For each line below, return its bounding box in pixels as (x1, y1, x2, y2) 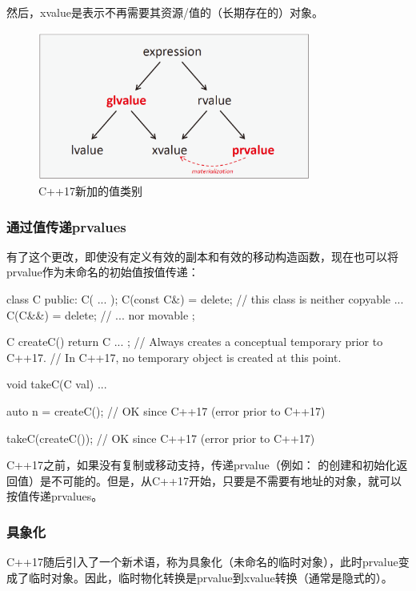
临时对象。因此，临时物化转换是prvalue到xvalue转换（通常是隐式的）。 (28, 569, 393, 585)
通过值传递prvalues (6, 216, 126, 236)
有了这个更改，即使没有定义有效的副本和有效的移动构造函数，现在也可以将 (6, 247, 398, 264)
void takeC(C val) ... (6, 376, 107, 392)
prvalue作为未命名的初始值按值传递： (6, 263, 199, 280)
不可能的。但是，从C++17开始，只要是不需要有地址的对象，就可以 (50, 472, 402, 488)
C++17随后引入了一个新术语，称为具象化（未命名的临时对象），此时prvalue (6, 553, 398, 570)
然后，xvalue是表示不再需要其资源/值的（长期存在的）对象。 (6, 4, 323, 20)
